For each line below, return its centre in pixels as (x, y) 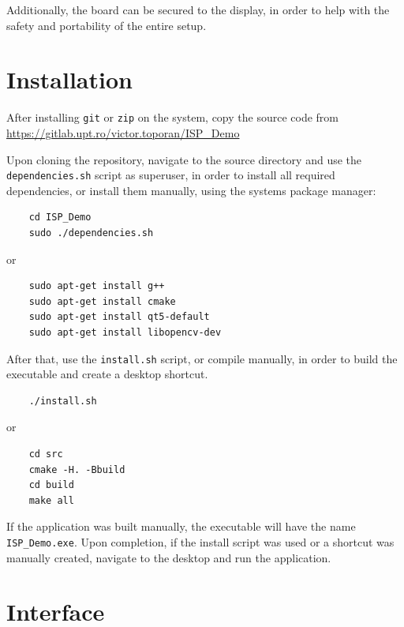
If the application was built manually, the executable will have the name (181, 526)
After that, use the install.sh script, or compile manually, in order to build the (202, 358)
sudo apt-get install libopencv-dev (125, 332)
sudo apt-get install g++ (97, 286)
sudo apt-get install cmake (102, 301)
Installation (69, 79)
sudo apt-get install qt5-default (119, 317)
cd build (51, 485)
